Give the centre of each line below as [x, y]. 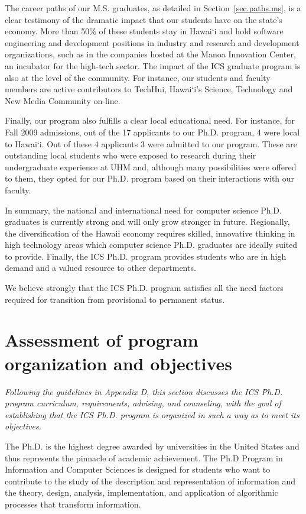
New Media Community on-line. [63, 100]
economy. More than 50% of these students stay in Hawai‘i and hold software [144, 31]
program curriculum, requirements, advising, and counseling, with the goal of [143, 403]
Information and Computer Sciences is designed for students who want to [138, 469]
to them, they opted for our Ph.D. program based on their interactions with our [150, 178]
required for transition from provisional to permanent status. [115, 299]
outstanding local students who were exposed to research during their [131, 155]
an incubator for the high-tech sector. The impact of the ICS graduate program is [153, 65]
